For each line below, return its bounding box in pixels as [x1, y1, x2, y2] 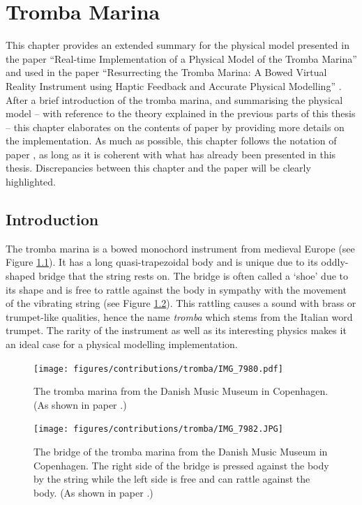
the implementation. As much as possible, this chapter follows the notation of [6, 133, 337, 148]
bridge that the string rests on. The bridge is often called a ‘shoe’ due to [38, 269, 349, 283]
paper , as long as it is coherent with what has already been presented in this [6, 146, 336, 161]
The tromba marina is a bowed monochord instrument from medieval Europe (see [6, 241, 355, 255]
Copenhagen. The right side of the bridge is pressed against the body [33, 458, 329, 472]
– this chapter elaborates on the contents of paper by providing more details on [6, 119, 345, 134]
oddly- [321, 255, 349, 269]
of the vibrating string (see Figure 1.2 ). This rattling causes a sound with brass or [6, 296, 356, 310]
